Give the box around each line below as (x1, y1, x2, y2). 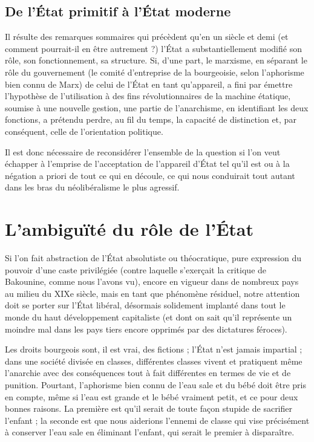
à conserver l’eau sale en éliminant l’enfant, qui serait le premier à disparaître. (5, 426, 295, 438)
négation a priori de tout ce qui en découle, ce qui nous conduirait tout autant (5, 169, 295, 181)
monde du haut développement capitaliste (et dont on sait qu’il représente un (5, 311, 292, 323)
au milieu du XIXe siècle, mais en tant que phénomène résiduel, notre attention (5, 287, 300, 299)
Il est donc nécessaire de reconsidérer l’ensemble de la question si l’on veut (5, 145, 281, 158)
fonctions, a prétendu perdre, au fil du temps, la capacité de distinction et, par (5, 113, 296, 126)
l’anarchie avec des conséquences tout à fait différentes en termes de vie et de (5, 366, 291, 379)
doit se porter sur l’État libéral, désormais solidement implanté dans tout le (5, 299, 286, 311)
